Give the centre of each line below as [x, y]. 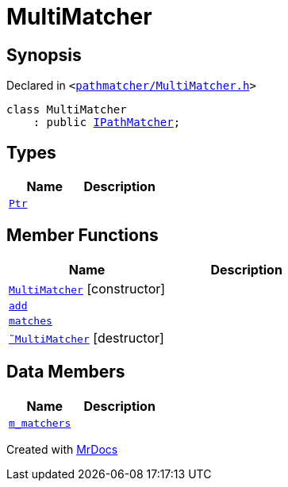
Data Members [66, 372]
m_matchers [40, 423]
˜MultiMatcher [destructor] [86, 337]
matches [31, 320]
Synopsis [44, 55]
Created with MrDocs [62, 449]
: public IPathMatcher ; [107, 123]
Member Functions [83, 236]
